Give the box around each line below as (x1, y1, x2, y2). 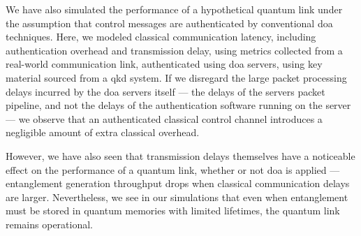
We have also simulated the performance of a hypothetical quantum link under (6, 2, 343, 16)
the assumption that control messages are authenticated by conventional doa (6, 15, 333, 30)
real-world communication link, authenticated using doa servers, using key (6, 57, 323, 71)
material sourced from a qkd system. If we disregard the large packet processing (6, 70, 347, 84)
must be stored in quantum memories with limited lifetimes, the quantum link (6, 203, 340, 218)
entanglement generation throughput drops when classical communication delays (6, 176, 350, 191)
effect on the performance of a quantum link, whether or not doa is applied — (6, 162, 340, 177)
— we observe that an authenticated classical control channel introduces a (6, 111, 323, 126)
